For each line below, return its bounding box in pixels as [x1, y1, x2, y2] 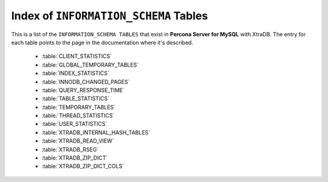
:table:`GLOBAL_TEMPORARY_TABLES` [41, 61, 139, 68]
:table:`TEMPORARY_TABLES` [41, 103, 115, 111]
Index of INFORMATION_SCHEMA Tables [11, 9, 208, 22]
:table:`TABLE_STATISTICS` [41, 95, 110, 102]
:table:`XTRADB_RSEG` [41, 146, 99, 153]
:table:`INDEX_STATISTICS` [41, 70, 109, 77]
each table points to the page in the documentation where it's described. [11, 39, 194, 46]
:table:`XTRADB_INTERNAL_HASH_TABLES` [41, 129, 151, 136]
